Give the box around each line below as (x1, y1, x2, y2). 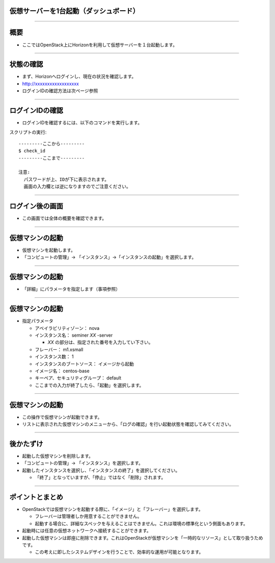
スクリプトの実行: (9, 129, 47, 135)
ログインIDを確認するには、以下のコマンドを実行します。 (22, 120, 143, 126)
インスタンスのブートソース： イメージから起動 (35, 361, 134, 367)
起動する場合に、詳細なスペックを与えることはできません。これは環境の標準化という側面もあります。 (35, 520, 248, 526)
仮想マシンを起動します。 (22, 247, 76, 253)
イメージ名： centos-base (35, 368, 90, 374)
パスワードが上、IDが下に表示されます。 (23, 176, 109, 182)
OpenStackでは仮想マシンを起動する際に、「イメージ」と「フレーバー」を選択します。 (22, 506, 203, 513)
